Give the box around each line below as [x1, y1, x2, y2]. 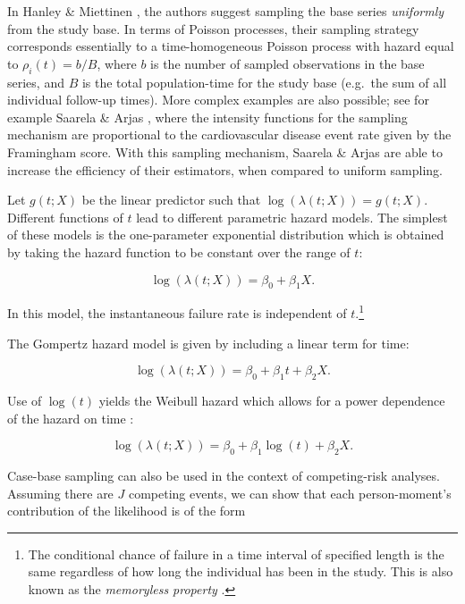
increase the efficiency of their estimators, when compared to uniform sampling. [7, 160, 443, 179]
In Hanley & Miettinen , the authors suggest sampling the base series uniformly [7, 2, 444, 20]
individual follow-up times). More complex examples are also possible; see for [7, 90, 429, 109]
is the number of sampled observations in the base [150, 54, 425, 72]
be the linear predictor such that [81, 190, 261, 209]
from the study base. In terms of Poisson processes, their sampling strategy [7, 19, 419, 38]
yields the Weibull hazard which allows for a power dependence [98, 390, 445, 409]
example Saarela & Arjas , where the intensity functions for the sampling [7, 107, 408, 126]
